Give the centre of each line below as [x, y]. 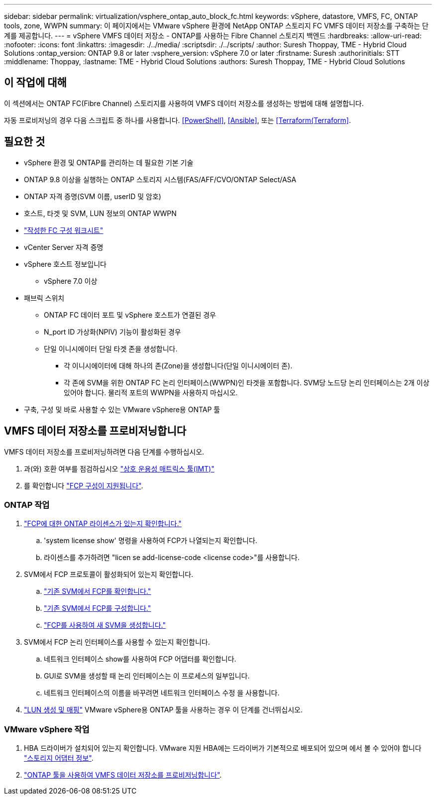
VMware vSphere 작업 [47, 729]
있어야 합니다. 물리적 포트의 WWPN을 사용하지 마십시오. [151, 392]
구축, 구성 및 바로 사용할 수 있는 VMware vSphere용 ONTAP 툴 [122, 409]
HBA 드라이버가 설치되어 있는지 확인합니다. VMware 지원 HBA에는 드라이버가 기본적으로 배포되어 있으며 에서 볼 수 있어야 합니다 [223, 748]
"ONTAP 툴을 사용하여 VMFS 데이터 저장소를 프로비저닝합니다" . [123, 775]
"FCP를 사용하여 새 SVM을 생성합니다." [105, 625]
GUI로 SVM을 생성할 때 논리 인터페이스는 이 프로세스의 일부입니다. [147, 676]
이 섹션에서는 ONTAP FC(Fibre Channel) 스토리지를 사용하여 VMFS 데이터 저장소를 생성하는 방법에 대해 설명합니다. [184, 103]
